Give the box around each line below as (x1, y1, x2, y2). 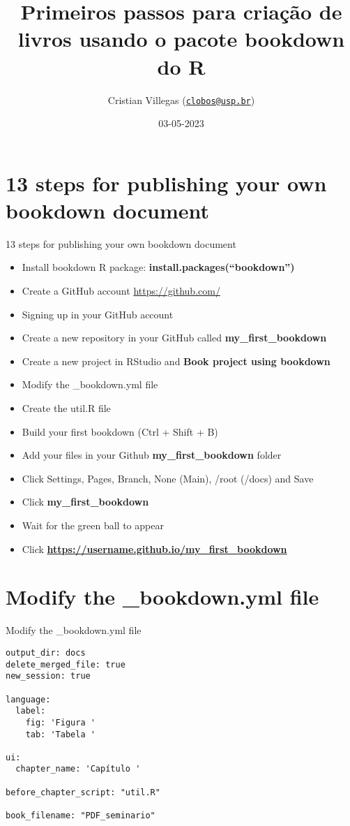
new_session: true (6, 671, 91, 681)
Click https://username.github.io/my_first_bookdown (22, 541, 287, 556)
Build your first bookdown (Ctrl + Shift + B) (22, 424, 218, 438)
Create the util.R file (22, 401, 111, 415)
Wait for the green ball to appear (22, 518, 164, 532)
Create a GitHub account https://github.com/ (22, 283, 220, 298)
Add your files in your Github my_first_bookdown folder (22, 448, 282, 462)
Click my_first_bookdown (22, 494, 149, 509)
